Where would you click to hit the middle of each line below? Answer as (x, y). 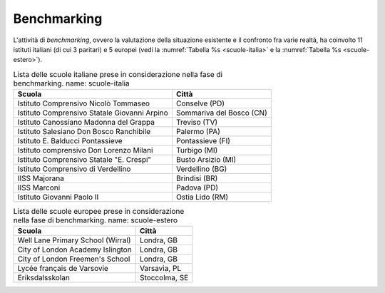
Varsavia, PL (160, 269)
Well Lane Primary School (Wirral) (74, 240)
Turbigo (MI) (197, 150)
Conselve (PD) (200, 103)
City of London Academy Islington (75, 250)
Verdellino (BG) (201, 169)
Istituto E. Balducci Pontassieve (70, 141)
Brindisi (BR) (197, 178)
